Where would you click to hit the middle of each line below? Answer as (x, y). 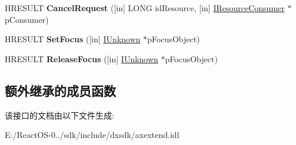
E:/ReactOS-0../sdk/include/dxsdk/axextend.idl (92, 135)
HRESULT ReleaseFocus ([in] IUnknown (82, 58)
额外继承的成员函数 (60, 90)
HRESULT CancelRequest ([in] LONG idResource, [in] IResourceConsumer (145, 8)
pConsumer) (27, 19)
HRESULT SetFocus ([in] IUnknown (73, 39)
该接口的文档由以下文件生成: (59, 115)
